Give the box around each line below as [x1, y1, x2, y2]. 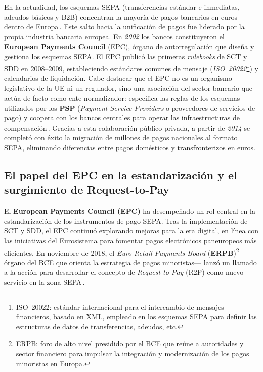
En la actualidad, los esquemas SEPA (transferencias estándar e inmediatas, [4, 2, 240, 12]
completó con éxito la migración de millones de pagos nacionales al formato [4, 132, 238, 143]
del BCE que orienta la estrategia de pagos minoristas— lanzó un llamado [27, 257, 257, 267]
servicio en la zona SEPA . [4, 276, 85, 287]
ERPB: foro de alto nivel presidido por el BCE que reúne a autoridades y [16, 338, 244, 349]
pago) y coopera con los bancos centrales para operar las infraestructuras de [4, 112, 240, 123]
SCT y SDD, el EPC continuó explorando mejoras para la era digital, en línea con [4, 225, 259, 236]
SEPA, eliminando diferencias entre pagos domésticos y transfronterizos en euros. [4, 142, 255, 152]
